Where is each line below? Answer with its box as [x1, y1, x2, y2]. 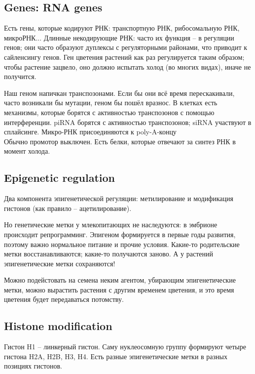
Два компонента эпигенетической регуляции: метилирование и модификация [4, 193, 234, 204]
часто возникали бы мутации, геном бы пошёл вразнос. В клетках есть [4, 97, 218, 108]
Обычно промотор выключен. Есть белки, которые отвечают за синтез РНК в [4, 136, 236, 146]
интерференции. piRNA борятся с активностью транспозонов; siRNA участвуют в [4, 117, 252, 127]
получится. [4, 71, 36, 82]
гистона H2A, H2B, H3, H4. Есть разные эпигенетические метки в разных [4, 351, 227, 361]
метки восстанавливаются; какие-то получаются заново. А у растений [4, 249, 213, 259]
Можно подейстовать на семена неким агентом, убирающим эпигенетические [4, 275, 236, 285]
